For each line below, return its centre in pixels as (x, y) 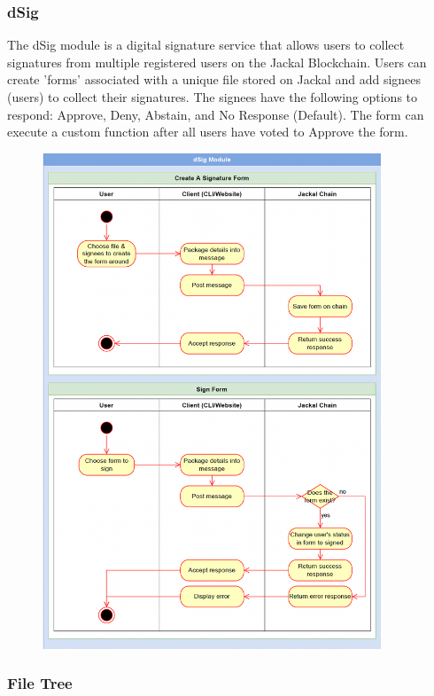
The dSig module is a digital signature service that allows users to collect (206, 45)
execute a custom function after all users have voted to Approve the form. (208, 132)
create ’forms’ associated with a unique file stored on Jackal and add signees (214, 79)
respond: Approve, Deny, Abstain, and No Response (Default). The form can (216, 114)
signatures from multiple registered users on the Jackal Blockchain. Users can (217, 62)
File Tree (40, 683)
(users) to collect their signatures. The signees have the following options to (213, 97)
